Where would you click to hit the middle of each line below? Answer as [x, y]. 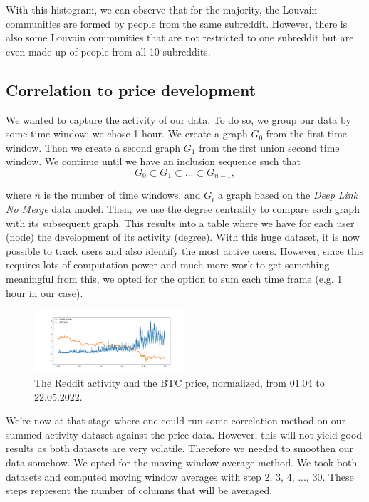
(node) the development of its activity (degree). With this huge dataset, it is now [183, 237]
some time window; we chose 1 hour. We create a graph [127, 134]
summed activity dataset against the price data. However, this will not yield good [184, 434]
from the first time [307, 134]
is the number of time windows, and [122, 195]
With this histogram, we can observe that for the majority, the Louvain [162, 9]
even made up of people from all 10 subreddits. [108, 51]
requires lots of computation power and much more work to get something [168, 265]
